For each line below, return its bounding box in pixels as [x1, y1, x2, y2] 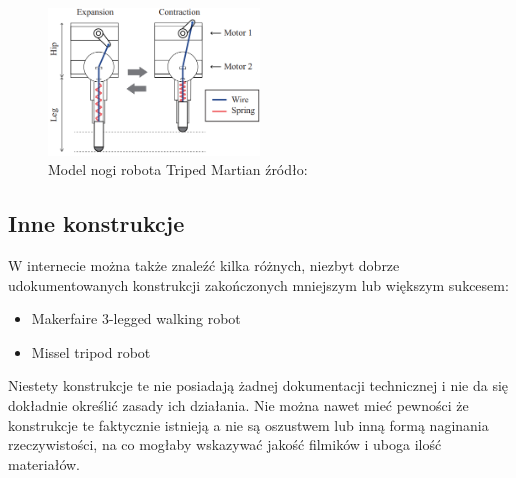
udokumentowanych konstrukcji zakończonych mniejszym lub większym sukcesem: [8, 274, 509, 295]
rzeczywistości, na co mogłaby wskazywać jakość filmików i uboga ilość [8, 434, 442, 455]
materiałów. [8, 453, 81, 474]
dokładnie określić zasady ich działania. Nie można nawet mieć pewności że [8, 395, 469, 415]
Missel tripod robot [31, 341, 151, 362]
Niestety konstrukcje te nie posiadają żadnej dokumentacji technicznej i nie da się [8, 375, 509, 396]
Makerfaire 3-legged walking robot [31, 308, 241, 329]
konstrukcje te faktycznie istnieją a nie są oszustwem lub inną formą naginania [8, 414, 489, 435]
